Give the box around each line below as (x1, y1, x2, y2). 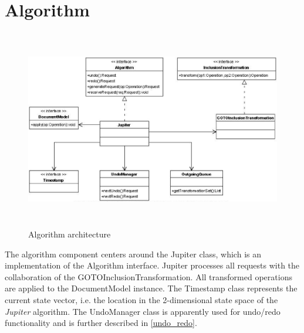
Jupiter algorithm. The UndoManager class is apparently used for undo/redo (5, 305, 281, 317)
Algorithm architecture (28, 228, 111, 240)
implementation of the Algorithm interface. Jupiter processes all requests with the (5, 259, 300, 271)
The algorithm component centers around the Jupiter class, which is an (5, 247, 261, 260)
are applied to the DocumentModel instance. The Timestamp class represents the (5, 282, 298, 294)
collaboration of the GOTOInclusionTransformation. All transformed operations (5, 270, 292, 283)
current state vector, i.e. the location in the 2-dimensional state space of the (5, 294, 278, 306)
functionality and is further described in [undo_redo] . (5, 317, 197, 329)
